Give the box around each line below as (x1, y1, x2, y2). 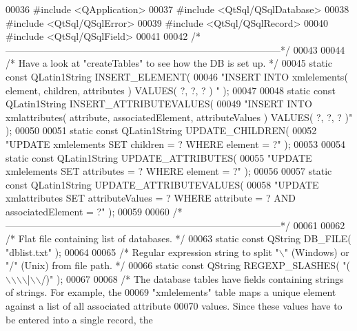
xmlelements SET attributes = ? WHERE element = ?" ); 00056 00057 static (6, 164, 332, 178)
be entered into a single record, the (6, 312, 153, 326)
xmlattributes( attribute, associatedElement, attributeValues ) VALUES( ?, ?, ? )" (6, 109, 353, 124)
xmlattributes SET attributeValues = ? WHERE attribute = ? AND (6, 191, 296, 205)
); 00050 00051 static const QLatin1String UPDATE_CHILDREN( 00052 (6, 123, 317, 138)
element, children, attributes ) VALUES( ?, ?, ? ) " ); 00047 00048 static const (6, 83, 336, 97)
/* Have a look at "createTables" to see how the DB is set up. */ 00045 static (6, 56, 332, 70)
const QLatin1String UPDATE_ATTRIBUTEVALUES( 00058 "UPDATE (6, 177, 319, 191)
